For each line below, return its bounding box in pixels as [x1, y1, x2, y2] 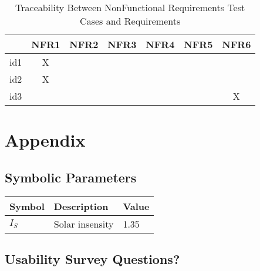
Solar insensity [53, 216, 114, 231]
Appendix [5, 128, 86, 152]
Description [53, 199, 109, 213]
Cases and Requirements [80, 14, 181, 28]
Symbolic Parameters [5, 168, 137, 186]
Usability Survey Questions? [5, 249, 180, 267]
